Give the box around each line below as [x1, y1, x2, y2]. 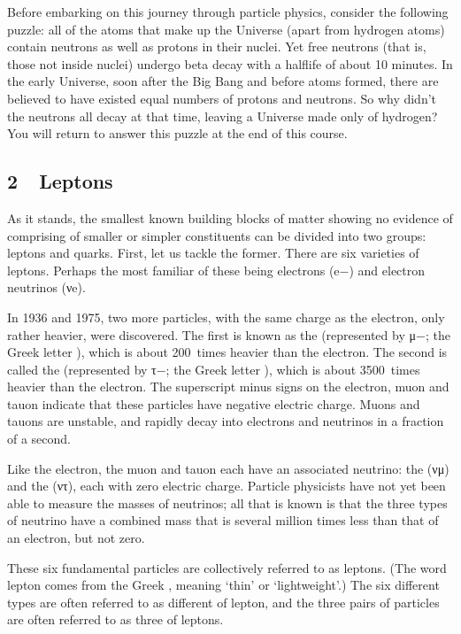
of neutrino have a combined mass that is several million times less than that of [7, 511, 439, 530]
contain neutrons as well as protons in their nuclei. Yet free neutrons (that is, [7, 37, 426, 56]
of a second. [7, 429, 72, 448]
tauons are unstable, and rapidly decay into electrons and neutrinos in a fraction [7, 412, 444, 430]
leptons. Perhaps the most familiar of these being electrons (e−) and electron [7, 260, 426, 279]
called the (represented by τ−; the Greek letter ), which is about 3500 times [7, 360, 420, 378]
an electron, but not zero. [7, 529, 145, 547]
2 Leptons [7, 167, 113, 195]
